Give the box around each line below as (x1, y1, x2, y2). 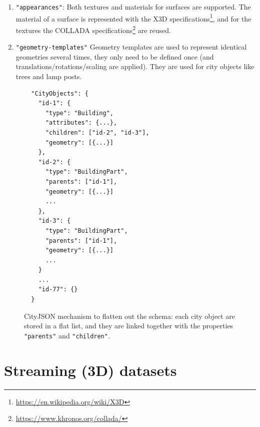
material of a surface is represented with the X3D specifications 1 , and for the (15, 12, 251, 24)
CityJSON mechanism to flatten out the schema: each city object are (24, 310, 235, 321)
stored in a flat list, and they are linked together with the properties (24, 320, 233, 331)
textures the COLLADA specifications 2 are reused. (15, 23, 171, 35)
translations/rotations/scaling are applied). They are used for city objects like (15, 61, 254, 72)
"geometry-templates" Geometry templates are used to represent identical (15, 42, 247, 52)
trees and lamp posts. (15, 71, 82, 81)
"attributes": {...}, (45, 119, 117, 127)
